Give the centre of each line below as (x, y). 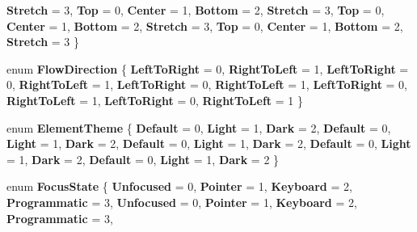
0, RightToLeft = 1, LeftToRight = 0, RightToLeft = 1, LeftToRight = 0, (207, 84)
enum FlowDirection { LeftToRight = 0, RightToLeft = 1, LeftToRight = (208, 68)
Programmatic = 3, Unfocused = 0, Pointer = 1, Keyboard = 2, (182, 202)
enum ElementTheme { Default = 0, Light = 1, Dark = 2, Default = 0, (199, 127)
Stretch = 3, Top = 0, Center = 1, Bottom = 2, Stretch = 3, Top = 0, (196, 10)
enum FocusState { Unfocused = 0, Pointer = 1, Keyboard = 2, (179, 186)
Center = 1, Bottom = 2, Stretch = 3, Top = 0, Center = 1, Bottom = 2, (205, 25)
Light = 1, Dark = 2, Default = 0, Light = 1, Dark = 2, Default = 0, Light (209, 143)
